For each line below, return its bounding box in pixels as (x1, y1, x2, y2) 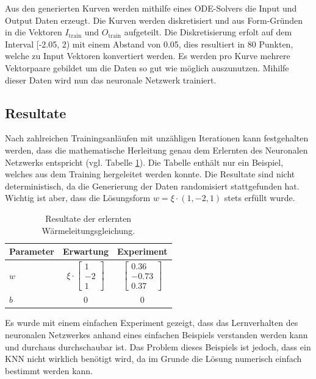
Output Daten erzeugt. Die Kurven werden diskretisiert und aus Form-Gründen (5, 13, 303, 26)
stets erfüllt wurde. (224, 191, 295, 204)
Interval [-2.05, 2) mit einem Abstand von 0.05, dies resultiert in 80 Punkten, (5, 37, 293, 50)
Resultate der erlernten (45, 211, 132, 224)
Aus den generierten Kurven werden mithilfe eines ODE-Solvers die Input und (5, 2, 297, 14)
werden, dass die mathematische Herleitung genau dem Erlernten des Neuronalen (5, 143, 308, 156)
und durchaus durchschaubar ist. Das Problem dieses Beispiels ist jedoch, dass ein (5, 340, 311, 353)
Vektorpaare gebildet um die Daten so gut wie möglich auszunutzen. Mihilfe (5, 61, 289, 74)
